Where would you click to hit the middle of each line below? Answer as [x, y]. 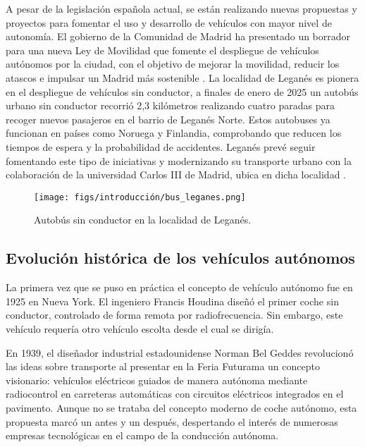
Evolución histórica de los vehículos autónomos [180, 258]
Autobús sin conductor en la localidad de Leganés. [143, 220]
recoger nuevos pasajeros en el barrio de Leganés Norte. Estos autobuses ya [168, 119]
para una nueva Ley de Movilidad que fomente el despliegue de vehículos [162, 50]
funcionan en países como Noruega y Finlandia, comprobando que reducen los [174, 133]
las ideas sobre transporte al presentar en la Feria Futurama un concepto [163, 366]
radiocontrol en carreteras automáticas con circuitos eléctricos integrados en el [175, 394]
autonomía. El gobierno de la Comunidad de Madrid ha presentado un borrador [178, 36]
